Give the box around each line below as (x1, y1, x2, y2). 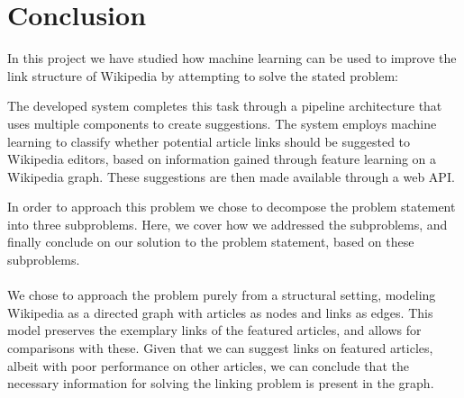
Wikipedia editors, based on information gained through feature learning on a (7, 149, 437, 168)
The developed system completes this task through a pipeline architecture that (7, 96, 442, 115)
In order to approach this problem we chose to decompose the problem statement (7, 197, 456, 216)
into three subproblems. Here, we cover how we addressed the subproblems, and (7, 214, 448, 233)
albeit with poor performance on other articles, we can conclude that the (7, 356, 409, 375)
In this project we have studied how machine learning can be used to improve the (7, 49, 457, 68)
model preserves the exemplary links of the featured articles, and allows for (7, 321, 422, 339)
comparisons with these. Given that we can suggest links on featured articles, (7, 339, 433, 357)
